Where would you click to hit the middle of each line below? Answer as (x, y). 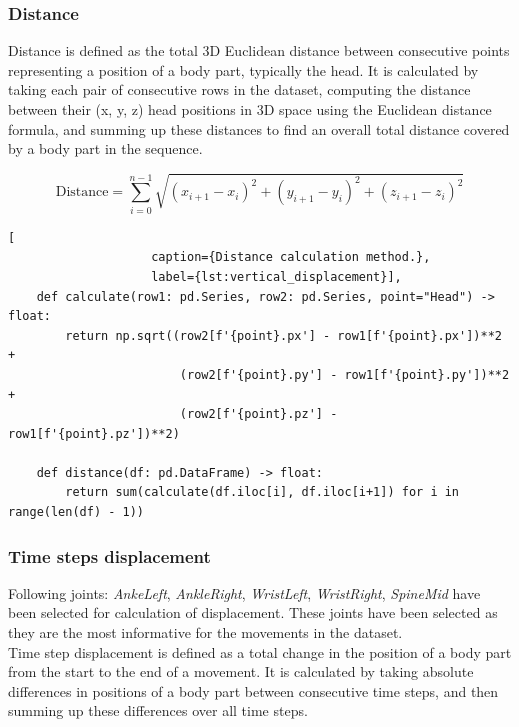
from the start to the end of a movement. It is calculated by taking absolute (241, 671)
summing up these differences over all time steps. (158, 710)
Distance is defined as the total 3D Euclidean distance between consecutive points (259, 50)
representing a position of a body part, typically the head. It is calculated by (243, 69)
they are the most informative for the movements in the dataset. (205, 632)
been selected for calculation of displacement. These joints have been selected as (253, 612)
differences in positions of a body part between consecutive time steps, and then (253, 690)
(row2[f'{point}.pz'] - (258, 414)
